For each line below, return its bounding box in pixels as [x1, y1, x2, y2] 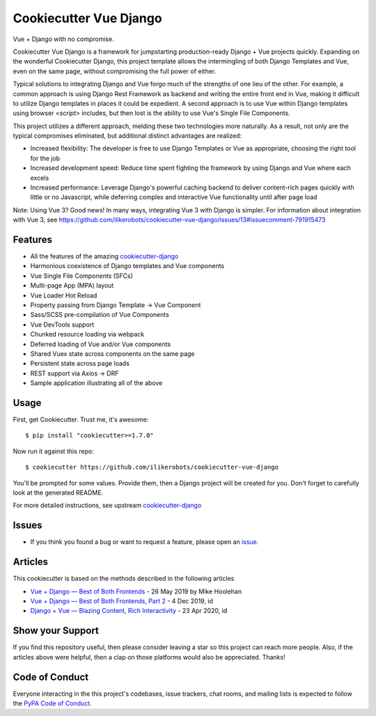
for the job [30, 154, 61, 162]
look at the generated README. [13, 488, 104, 497]
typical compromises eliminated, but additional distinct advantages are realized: [13, 132, 242, 140]
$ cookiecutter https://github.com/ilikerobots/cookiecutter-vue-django [25, 463, 279, 472]
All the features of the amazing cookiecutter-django [30, 252, 179, 260]
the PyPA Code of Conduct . [13, 699, 92, 707]
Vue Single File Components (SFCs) [30, 272, 134, 280]
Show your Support [13, 625, 99, 637]
